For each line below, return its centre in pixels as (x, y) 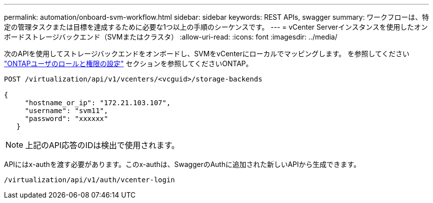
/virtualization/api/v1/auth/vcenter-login (89, 180)
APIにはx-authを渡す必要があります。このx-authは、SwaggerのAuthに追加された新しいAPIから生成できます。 (182, 164)
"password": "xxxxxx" (66, 119)
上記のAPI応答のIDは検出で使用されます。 (102, 145)
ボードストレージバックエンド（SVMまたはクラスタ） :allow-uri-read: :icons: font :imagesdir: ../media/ (171, 37)
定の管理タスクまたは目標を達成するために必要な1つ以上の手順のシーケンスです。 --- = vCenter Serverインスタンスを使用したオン (216, 27)
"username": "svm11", (66, 111)
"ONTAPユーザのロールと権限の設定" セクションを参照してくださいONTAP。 (129, 63)
